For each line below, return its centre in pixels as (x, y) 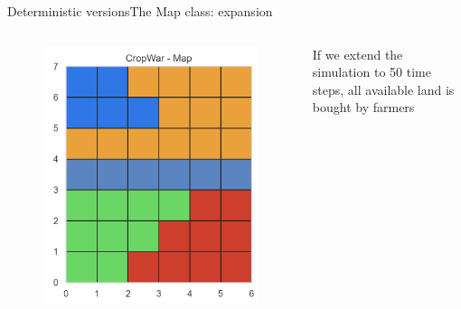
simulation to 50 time (372, 72)
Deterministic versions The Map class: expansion (140, 11)
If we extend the (358, 54)
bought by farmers (363, 107)
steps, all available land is (383, 89)
